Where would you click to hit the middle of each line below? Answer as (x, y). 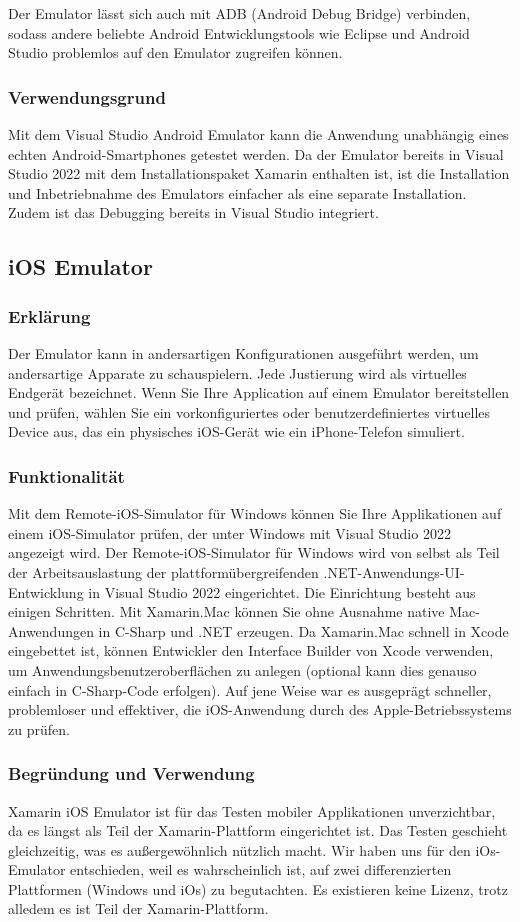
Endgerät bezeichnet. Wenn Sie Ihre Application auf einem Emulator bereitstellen (259, 392)
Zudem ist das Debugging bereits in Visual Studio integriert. (193, 212)
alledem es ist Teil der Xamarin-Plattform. (138, 908)
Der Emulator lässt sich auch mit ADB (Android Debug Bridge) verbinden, (239, 13)
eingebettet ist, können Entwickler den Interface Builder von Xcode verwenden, (251, 650)
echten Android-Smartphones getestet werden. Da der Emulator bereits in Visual (256, 153)
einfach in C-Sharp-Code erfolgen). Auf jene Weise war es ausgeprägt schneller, (250, 689)
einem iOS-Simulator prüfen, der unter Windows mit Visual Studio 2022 (229, 532)
